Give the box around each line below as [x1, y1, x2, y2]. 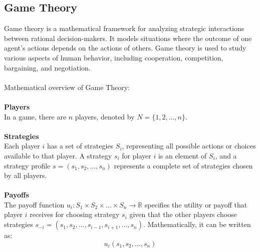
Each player [4, 140, 40, 151]
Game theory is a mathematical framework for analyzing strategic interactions [4, 23, 244, 33]
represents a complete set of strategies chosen [114, 160, 253, 170]
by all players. [4, 170, 47, 180]
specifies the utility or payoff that [144, 199, 247, 209]
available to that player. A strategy [4, 150, 112, 160]
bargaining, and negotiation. [4, 62, 91, 72]
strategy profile [4, 160, 51, 170]
